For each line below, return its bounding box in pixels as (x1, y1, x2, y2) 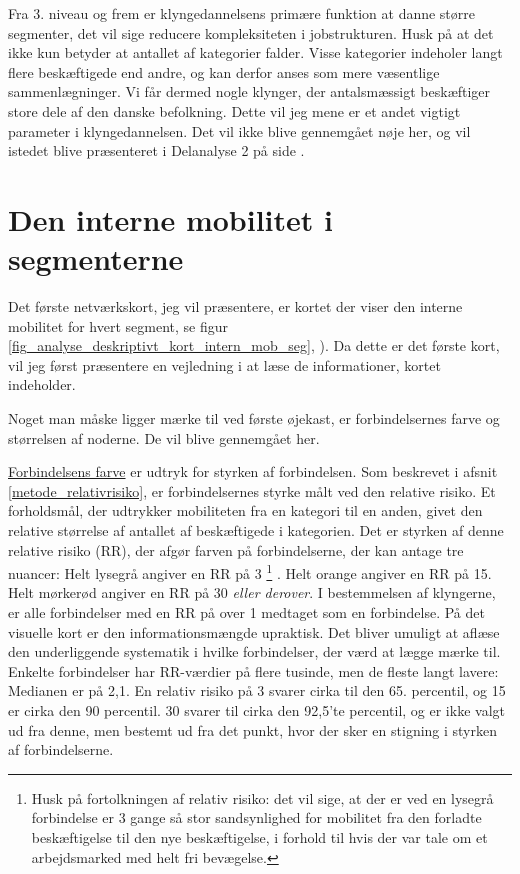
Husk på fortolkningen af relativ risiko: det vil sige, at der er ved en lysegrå (31, 787, 494, 808)
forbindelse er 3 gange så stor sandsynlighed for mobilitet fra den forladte (31, 807, 482, 828)
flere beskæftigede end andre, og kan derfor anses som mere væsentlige (8, 61, 440, 82)
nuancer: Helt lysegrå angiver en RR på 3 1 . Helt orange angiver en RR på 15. (8, 560, 492, 583)
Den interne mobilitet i (8, 198, 333, 239)
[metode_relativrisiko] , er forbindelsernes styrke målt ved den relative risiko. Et (8, 480, 496, 501)
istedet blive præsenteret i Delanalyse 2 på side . (8, 140, 305, 161)
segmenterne (8, 238, 184, 279)
